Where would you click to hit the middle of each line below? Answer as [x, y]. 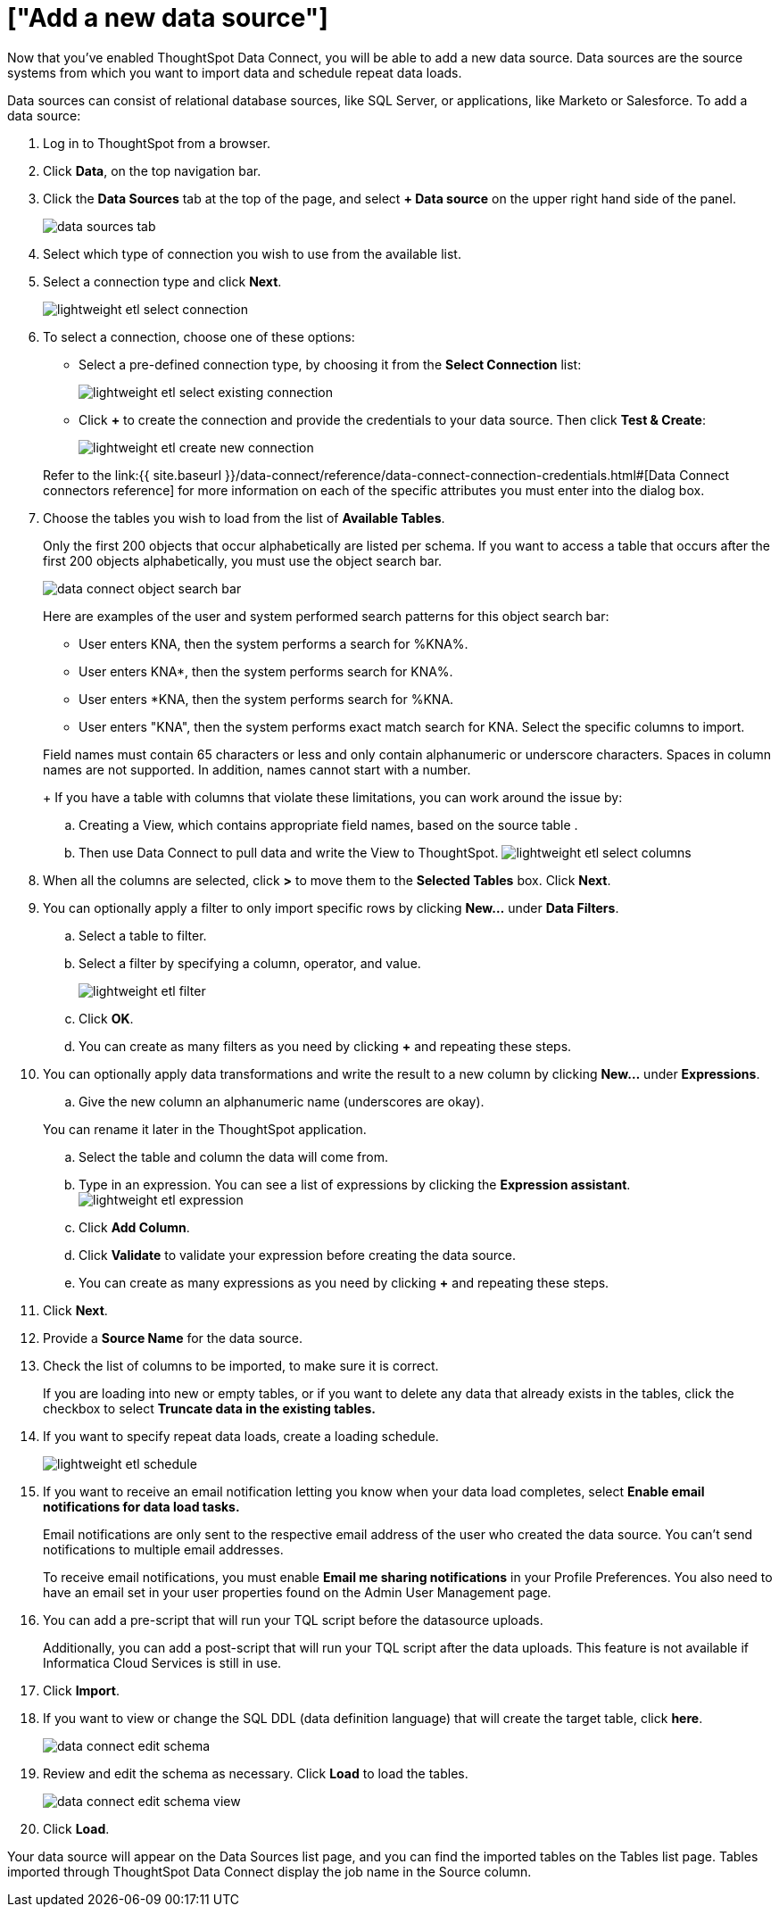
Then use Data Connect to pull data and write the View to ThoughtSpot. [289, 852]
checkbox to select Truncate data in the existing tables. [209, 1408]
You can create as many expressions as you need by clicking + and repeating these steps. [344, 1282]
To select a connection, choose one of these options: [199, 336]
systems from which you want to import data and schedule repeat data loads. [235, 72]
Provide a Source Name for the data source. [173, 1338]
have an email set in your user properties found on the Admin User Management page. [297, 1592]
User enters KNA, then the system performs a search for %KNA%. [273, 643]
